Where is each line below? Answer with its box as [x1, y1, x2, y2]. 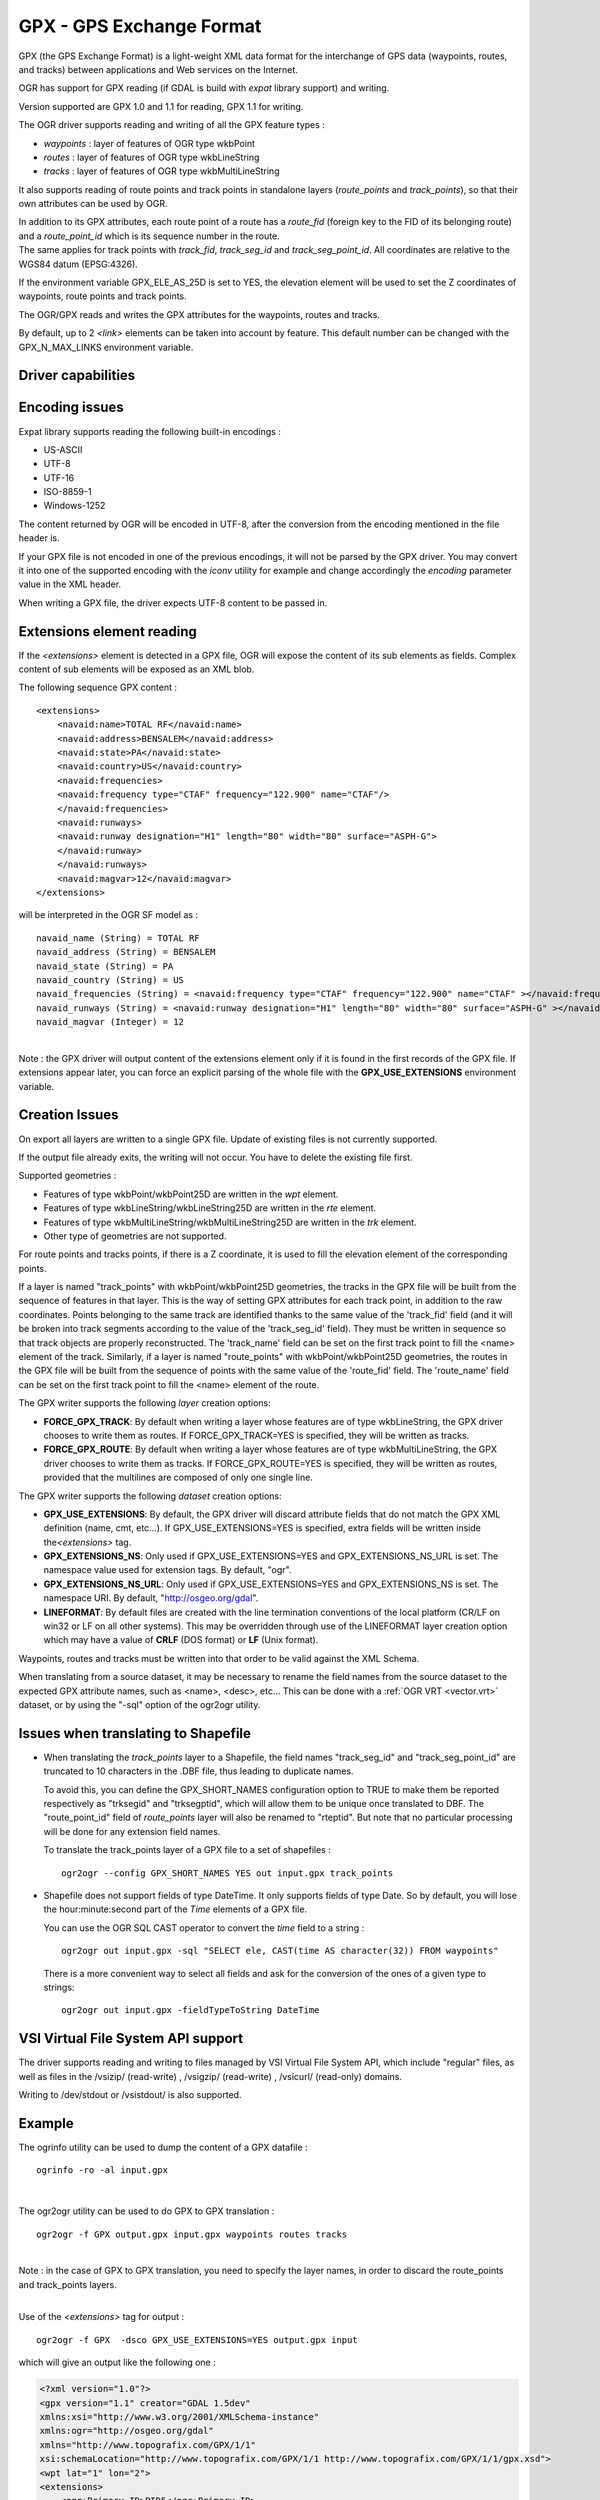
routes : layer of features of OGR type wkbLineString [43, 151, 260, 163]
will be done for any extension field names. [43, 1825, 221, 1837]
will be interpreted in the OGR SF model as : [18, 909, 199, 921]
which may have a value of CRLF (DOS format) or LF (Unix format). [43, 1634, 319, 1646]
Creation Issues [18, 1106, 119, 1124]
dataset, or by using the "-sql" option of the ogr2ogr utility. [18, 1699, 261, 1710]
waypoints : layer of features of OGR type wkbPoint [43, 137, 255, 149]
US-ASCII [43, 443, 83, 455]
